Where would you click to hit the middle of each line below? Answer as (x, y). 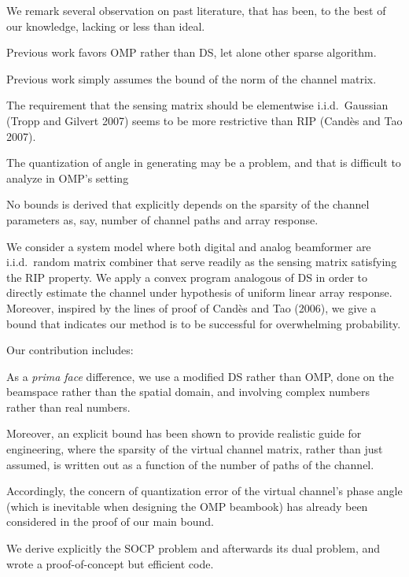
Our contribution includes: (70, 350)
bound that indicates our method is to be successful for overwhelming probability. (204, 323)
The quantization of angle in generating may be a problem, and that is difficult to (204, 163)
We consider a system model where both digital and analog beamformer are (189, 246)
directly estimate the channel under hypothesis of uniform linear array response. (199, 292)
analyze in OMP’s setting (68, 178)
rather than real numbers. (68, 407)
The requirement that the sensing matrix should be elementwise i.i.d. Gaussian (197, 105)
